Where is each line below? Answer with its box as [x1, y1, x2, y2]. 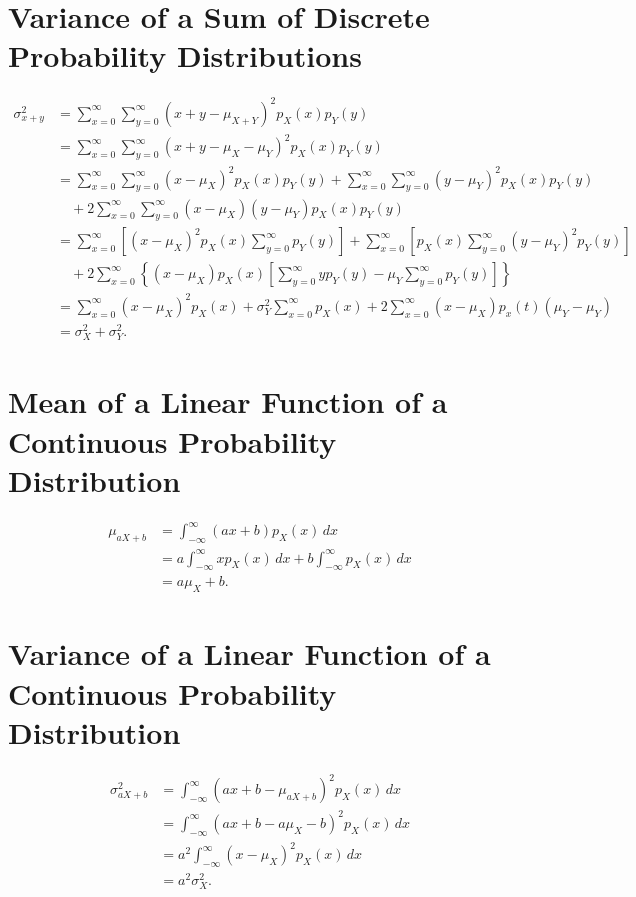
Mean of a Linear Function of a [8, 381, 448, 422]
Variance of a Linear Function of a [8, 633, 491, 674]
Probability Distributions [8, 35, 362, 76]
